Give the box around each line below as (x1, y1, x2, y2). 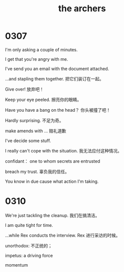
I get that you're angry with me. (5, 56, 68, 62)
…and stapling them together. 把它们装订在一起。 (5, 75, 104, 81)
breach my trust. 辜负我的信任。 (5, 169, 69, 174)
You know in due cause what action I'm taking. (5, 178, 99, 184)
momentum (5, 262, 28, 268)
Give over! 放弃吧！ (5, 86, 44, 92)
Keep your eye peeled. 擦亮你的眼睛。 (5, 97, 82, 102)
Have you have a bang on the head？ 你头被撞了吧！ (5, 107, 111, 113)
